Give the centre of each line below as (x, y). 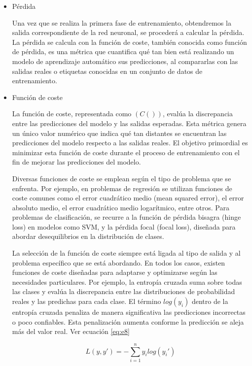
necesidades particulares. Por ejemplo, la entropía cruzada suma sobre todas (127, 282)
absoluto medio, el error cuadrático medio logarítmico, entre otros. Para (121, 207)
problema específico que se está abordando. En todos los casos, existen (119, 262)
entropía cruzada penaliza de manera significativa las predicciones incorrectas (129, 312)
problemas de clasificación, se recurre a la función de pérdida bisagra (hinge (126, 217)
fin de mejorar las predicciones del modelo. (76, 162)
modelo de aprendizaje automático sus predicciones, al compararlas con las (125, 61)
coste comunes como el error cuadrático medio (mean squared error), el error (128, 198)
